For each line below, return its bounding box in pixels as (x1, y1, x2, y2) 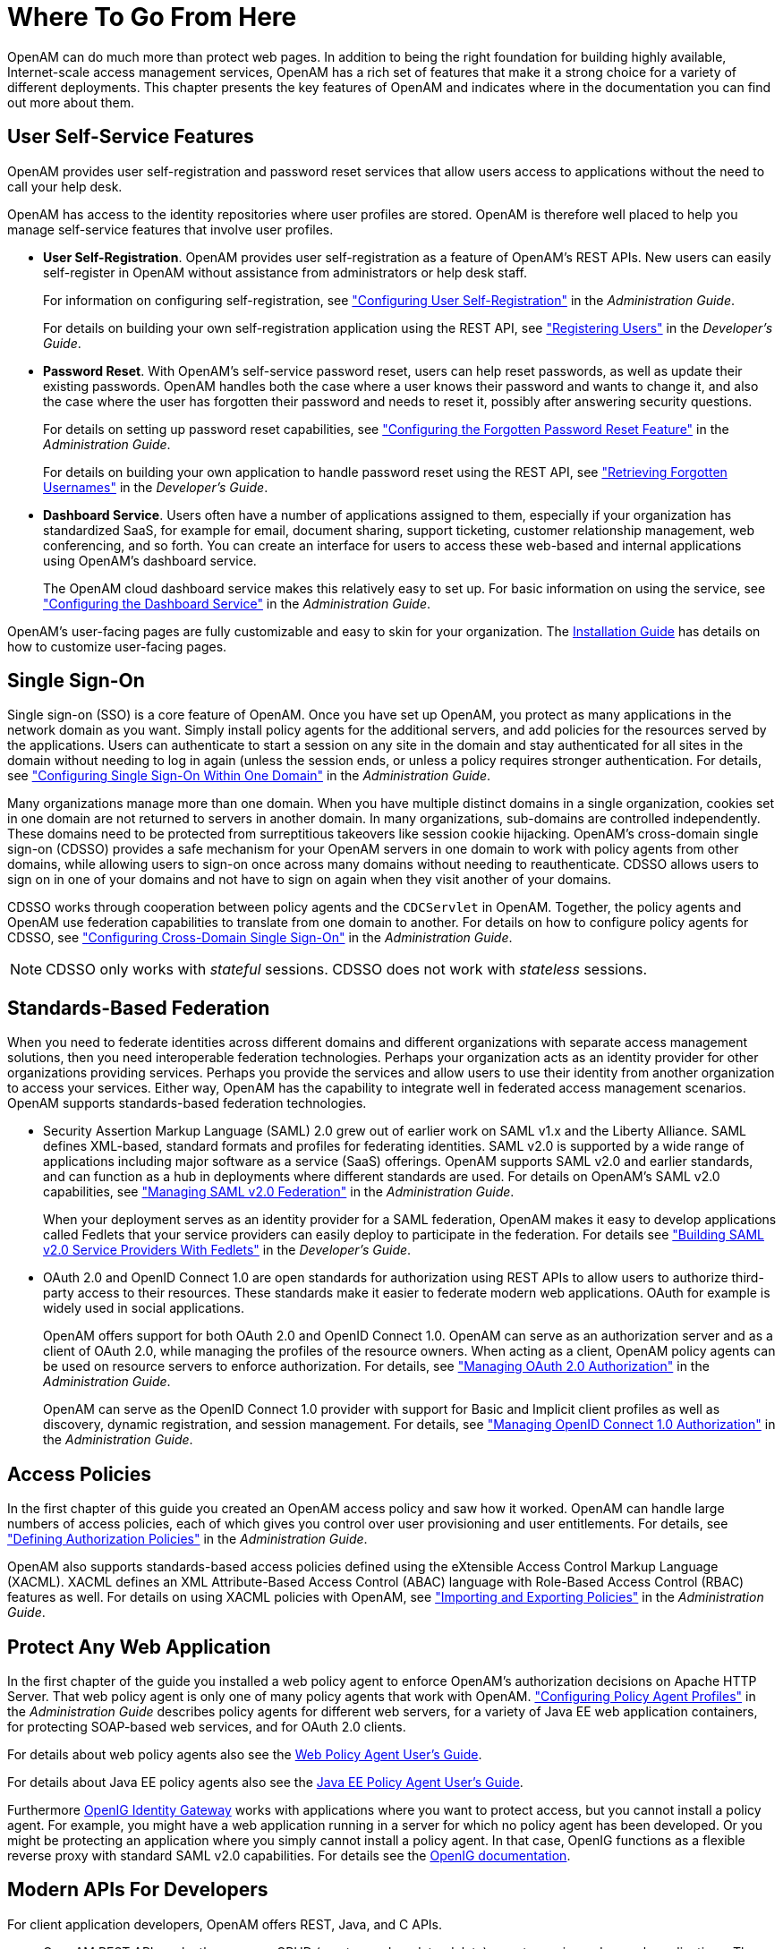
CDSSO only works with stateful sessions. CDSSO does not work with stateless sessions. (46, 960, 648, 979)
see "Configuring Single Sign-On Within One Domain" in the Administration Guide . (7, 768, 491, 784)
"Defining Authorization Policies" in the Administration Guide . (7, 1531, 368, 1547)
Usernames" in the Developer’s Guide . (43, 479, 268, 495)
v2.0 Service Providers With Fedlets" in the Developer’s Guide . (43, 1242, 412, 1258)
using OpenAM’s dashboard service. (43, 552, 257, 568)
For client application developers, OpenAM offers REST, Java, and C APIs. (7, 1916, 443, 1932)
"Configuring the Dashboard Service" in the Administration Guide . (43, 595, 431, 611)
